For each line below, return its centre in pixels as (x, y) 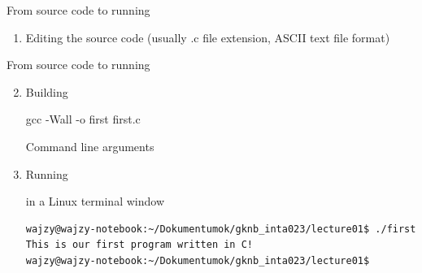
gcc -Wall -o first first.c (83, 119)
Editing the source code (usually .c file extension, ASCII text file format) (208, 37)
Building (47, 91)
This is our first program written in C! (139, 245)
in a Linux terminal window (95, 201)
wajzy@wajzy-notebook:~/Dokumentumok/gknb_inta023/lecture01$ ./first (221, 229)
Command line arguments (90, 146)
